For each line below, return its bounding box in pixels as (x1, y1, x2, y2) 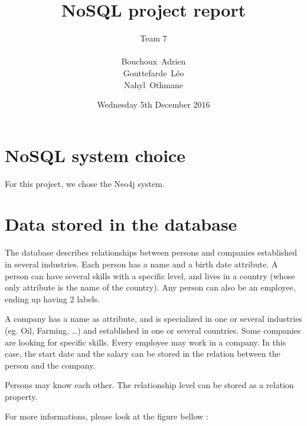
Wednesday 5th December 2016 (97, 98, 210, 111)
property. (5, 390, 38, 402)
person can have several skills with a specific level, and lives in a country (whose (5, 269, 295, 282)
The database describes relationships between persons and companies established (5, 246, 298, 259)
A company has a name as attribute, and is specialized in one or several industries (5, 312, 302, 325)
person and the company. (5, 359, 96, 371)
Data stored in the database (5, 212, 237, 236)
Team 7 (140, 32, 167, 44)
